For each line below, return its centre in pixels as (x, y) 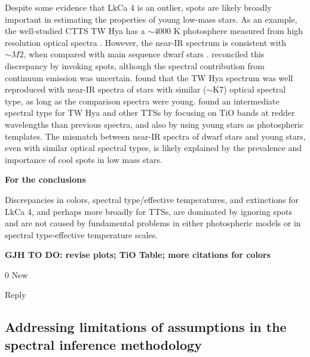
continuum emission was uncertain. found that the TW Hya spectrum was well (149, 77)
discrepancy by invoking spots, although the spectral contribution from (135, 65)
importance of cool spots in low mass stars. (84, 159)
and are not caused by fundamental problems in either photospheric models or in (153, 223)
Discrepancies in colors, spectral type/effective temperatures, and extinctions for (152, 199)
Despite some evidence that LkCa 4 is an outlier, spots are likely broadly (138, 7)
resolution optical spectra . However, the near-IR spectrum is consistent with (145, 42)
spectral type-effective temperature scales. (82, 234)
